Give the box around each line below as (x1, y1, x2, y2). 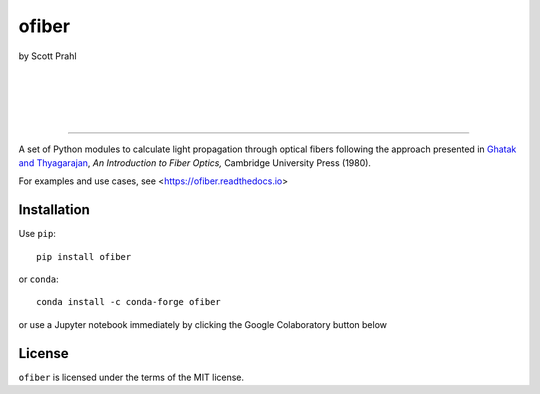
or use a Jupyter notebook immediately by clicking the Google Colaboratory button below (18, 318, 387, 330)
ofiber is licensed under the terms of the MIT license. (18, 371, 245, 383)
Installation (18, 201, 90, 219)
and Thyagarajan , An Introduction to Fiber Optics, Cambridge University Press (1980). (18, 156, 372, 169)
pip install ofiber (36, 251, 132, 262)
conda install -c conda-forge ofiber (36, 296, 222, 308)
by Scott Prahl (18, 50, 77, 62)
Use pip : (18, 228, 57, 240)
